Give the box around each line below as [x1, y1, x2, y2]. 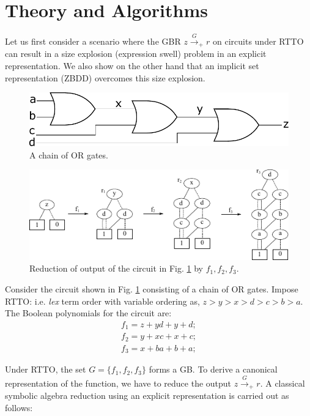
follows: [5, 401, 33, 414]
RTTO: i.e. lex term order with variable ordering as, [5, 294, 200, 307]
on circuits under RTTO [213, 34, 304, 47]
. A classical [260, 376, 305, 389]
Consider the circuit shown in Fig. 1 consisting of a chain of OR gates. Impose [5, 283, 298, 295]
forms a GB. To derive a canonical [149, 363, 278, 376]
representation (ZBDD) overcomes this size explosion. [5, 71, 205, 84]
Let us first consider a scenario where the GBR [5, 34, 181, 47]
